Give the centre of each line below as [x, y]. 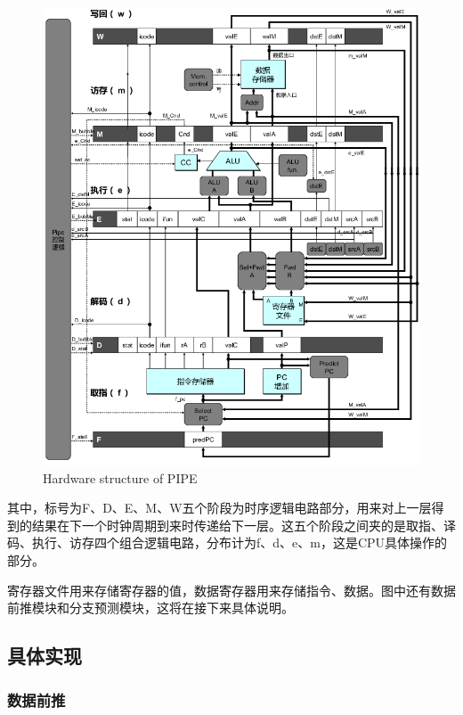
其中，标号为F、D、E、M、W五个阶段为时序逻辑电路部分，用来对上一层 [219, 508]
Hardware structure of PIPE [120, 477]
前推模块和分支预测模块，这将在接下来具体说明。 [150, 608]
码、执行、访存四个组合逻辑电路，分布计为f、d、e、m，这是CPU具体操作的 [227, 542]
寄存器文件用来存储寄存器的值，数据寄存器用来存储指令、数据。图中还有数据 [231, 590]
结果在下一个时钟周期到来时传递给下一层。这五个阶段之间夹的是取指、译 [244, 525]
